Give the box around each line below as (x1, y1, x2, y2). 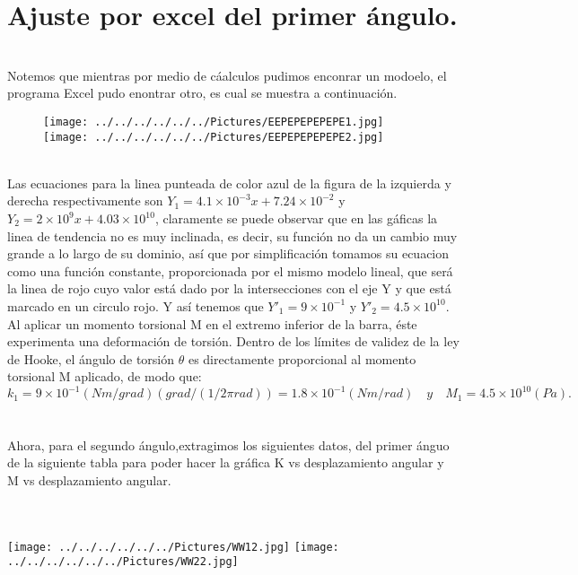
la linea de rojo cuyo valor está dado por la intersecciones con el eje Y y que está (7, 279, 451, 298)
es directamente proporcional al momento (188, 349, 416, 368)
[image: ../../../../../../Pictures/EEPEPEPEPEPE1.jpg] (43, 115, 384, 128)
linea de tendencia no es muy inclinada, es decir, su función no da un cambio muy (7, 226, 458, 245)
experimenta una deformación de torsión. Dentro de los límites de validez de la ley (7, 332, 460, 351)
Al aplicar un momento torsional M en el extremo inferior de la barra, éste (7, 314, 417, 333)
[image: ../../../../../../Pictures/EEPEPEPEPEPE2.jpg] (43, 130, 384, 144)
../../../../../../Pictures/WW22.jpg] (7, 555, 239, 569)
